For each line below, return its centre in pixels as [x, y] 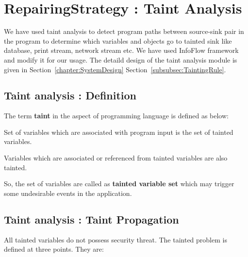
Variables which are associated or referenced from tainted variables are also [116, 158]
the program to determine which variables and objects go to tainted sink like [118, 40]
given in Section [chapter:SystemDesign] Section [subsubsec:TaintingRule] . [115, 69]
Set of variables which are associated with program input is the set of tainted [119, 132]
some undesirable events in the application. [68, 193]
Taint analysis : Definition [70, 95]
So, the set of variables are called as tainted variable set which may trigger [119, 184]
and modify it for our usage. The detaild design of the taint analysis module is [121, 59]
